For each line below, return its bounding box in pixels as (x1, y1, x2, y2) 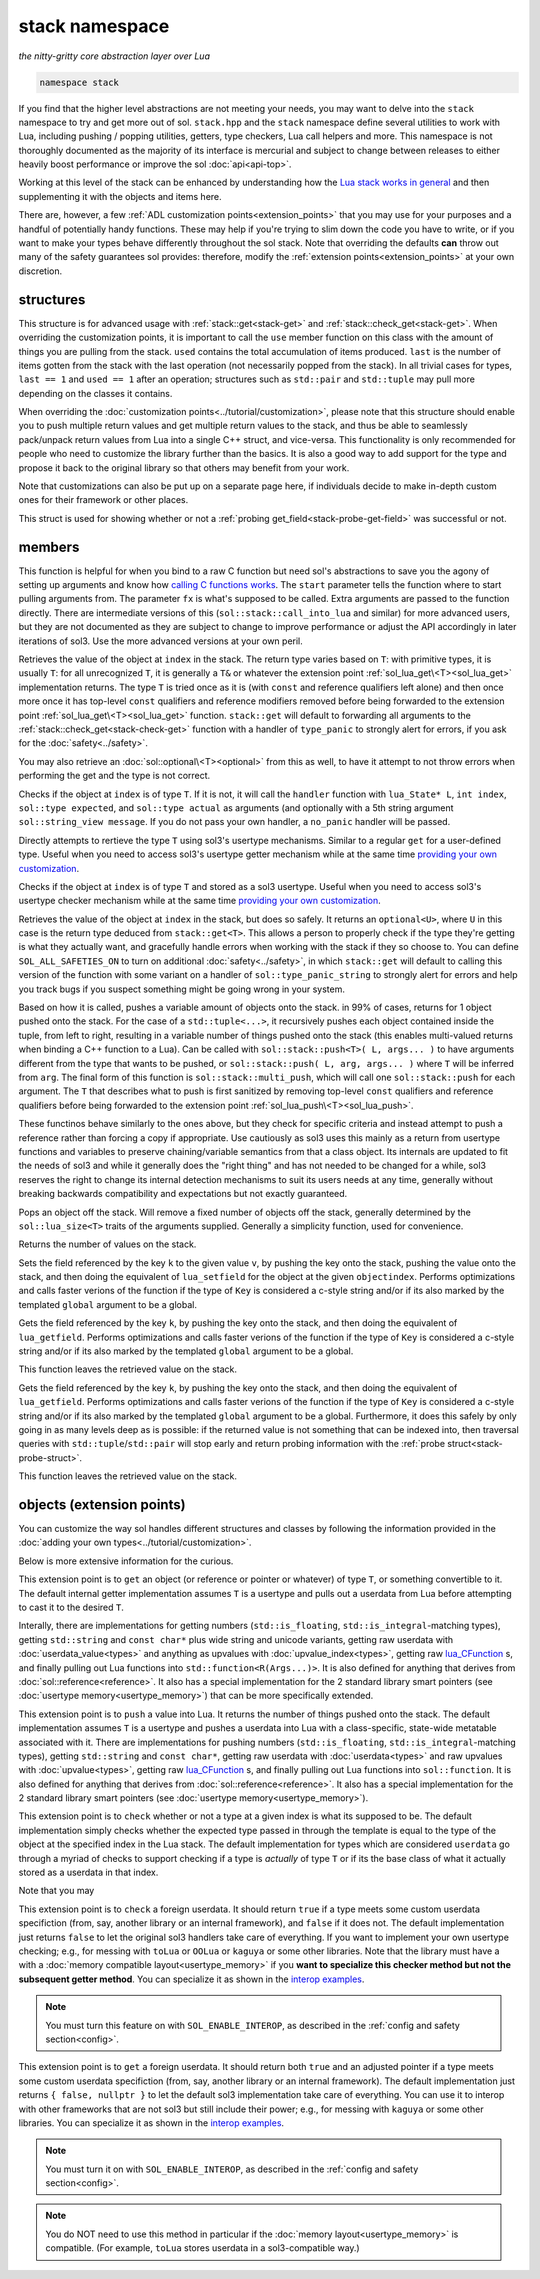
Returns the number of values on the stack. (18, 1238, 197, 1250)
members (18, 538, 80, 555)
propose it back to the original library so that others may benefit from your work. (18, 461, 350, 474)
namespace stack (39, 76, 120, 88)
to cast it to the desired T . (18, 1601, 125, 1613)
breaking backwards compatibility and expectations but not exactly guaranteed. (18, 1188, 348, 1200)
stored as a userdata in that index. (18, 1866, 159, 1879)
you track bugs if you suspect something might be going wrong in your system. (18, 983, 345, 995)
